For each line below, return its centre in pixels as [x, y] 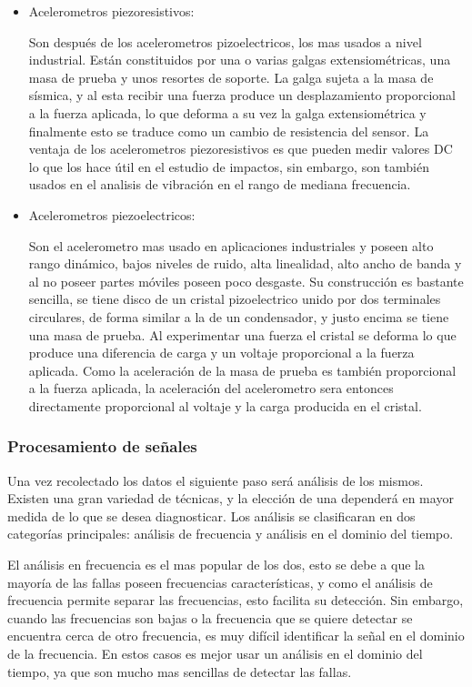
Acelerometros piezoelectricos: [112, 214]
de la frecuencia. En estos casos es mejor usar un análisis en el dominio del [215, 654]
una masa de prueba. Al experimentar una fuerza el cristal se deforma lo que [242, 334]
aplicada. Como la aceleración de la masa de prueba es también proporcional [242, 370]
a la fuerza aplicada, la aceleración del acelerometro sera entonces [211, 388]
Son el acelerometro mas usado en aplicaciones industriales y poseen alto [231, 245]
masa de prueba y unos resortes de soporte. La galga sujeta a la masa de [231, 77]
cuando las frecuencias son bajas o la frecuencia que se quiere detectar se [210, 617]
